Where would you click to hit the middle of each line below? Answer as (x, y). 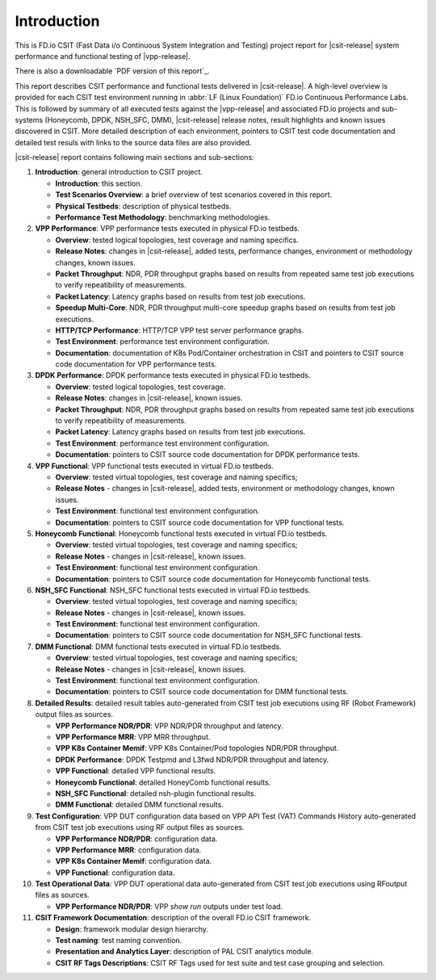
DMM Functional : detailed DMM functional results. (139, 805)
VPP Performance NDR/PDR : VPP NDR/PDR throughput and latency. (169, 726)
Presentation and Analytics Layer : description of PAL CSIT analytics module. (184, 952)
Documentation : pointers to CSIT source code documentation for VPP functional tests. (200, 522)
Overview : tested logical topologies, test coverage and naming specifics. (177, 240)
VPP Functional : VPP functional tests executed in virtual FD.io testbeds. (155, 466)
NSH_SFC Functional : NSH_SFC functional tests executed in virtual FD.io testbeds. (173, 590)
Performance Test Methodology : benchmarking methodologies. (163, 217)
